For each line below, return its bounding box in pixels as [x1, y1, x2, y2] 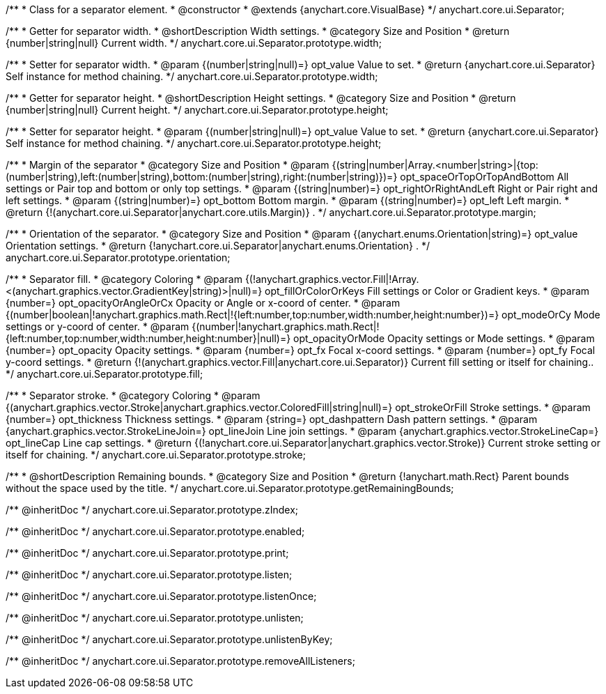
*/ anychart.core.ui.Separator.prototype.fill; [6, 368, 203, 380]
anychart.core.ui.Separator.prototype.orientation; [6, 252, 231, 263]
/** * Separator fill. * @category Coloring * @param [6, 273, 242, 285]
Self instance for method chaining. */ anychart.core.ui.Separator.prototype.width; [6, 70, 378, 82]
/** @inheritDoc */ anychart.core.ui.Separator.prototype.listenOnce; [6, 590, 317, 602]
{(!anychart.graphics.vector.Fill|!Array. [244, 273, 419, 285]
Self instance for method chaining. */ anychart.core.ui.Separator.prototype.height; [6, 137, 382, 149]
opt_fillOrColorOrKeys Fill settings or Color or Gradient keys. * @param [265, 285, 590, 297]
